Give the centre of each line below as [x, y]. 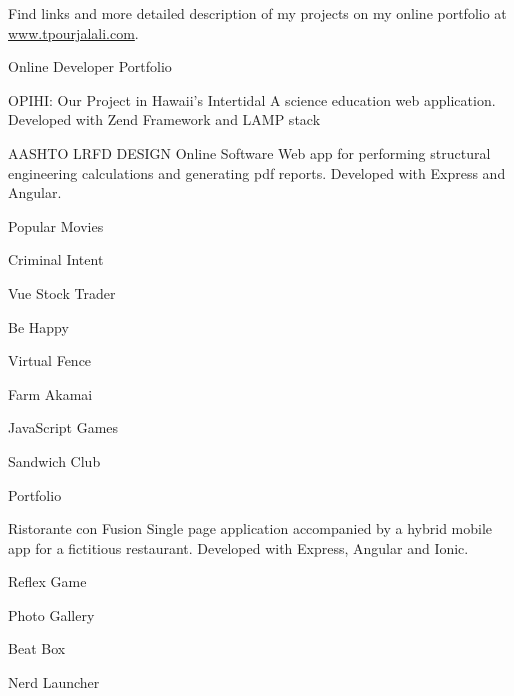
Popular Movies [56, 225]
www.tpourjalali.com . [73, 32]
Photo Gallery [51, 614]
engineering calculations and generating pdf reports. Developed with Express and [257, 172]
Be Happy [38, 326]
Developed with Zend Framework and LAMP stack [164, 119]
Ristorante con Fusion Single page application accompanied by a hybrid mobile [250, 528]
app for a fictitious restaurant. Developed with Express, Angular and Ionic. [238, 547]
